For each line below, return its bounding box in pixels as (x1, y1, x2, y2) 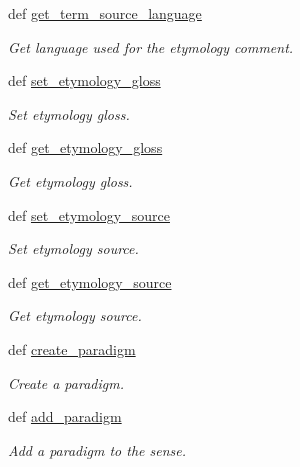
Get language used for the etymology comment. (8, 36, 294, 57)
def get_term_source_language (8, 3, 202, 23)
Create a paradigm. (8, 372, 124, 393)
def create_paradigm (8, 338, 136, 359)
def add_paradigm (8, 406, 122, 427)
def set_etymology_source (8, 204, 170, 225)
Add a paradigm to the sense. (8, 439, 187, 460)
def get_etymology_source (8, 271, 172, 292)
